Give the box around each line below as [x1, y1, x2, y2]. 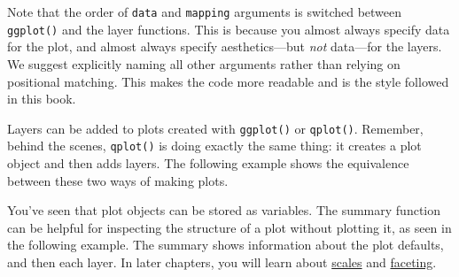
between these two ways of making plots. [7, 171, 229, 189]
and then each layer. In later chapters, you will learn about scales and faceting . [7, 252, 437, 271]
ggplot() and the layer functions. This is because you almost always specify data [7, 19, 450, 38]
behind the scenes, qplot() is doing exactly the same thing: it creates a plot [7, 136, 422, 155]
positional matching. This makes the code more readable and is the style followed [7, 72, 449, 90]
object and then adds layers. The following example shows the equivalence [7, 154, 409, 172]
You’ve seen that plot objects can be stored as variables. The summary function [7, 201, 441, 219]
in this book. [7, 89, 76, 108]
